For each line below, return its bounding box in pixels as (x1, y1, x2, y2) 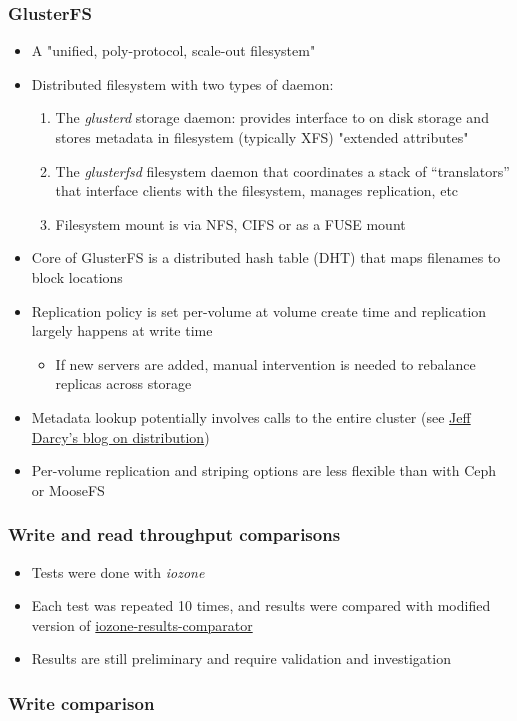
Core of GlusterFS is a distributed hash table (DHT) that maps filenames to (31, 247, 501, 268)
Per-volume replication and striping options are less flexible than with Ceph (31, 460, 497, 481)
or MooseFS (31, 479, 105, 500)
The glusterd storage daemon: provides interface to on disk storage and (55, 107, 489, 128)
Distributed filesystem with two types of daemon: (31, 73, 334, 94)
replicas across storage (55, 373, 192, 394)
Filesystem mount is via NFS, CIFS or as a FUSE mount (55, 213, 406, 234)
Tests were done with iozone (31, 561, 205, 582)
